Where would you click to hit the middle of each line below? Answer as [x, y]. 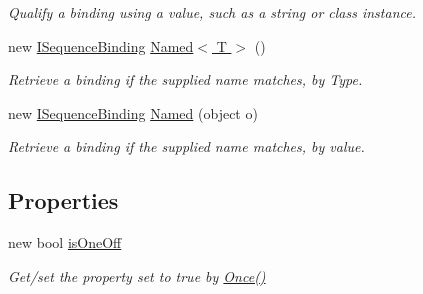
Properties [63, 200]
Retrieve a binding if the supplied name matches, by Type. [185, 79]
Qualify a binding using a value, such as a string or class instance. [212, 12]
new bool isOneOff [65, 242]
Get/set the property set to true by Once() [137, 275]
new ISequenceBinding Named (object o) [133, 112]
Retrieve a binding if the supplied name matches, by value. [186, 146]
